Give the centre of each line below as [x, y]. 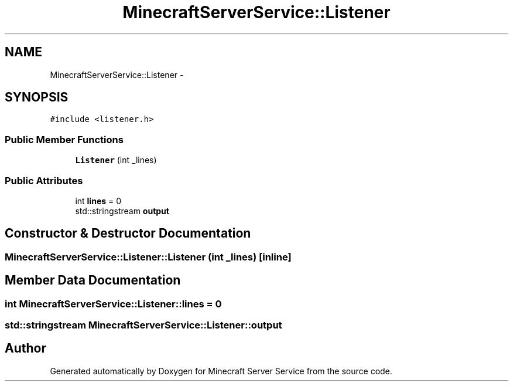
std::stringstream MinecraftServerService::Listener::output [143, 325]
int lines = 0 [98, 201]
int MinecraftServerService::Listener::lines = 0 [113, 304]
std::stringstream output [122, 211]
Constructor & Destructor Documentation [128, 233]
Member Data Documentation [93, 280]
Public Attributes [44, 180]
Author [25, 348]
